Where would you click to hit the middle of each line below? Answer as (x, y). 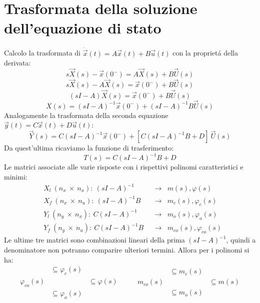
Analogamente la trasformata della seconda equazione (86, 115)
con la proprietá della (205, 53)
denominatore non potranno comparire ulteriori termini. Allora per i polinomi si (127, 250)
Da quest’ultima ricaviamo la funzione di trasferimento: (89, 148)
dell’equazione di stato (83, 28)
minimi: (16, 176)
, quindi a (241, 240)
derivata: (17, 63)
